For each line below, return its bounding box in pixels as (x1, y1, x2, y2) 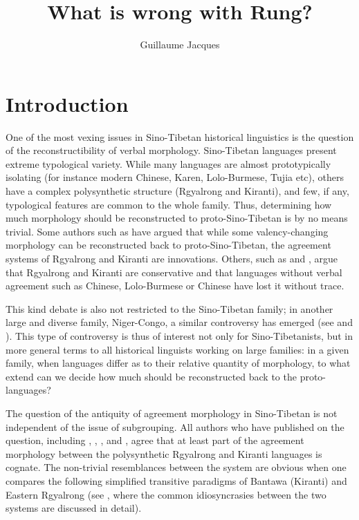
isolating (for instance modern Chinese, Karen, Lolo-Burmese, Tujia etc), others (6, 170, 344, 184)
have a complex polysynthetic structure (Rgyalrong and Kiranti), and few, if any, (6, 184, 349, 198)
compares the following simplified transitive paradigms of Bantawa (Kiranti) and (6, 473, 347, 488)
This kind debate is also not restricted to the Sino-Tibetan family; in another (6, 301, 333, 316)
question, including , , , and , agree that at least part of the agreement (6, 433, 304, 447)
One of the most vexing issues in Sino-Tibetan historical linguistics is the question (6, 129, 354, 144)
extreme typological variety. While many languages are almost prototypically (6, 156, 331, 171)
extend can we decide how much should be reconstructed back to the (6, 369, 297, 383)
